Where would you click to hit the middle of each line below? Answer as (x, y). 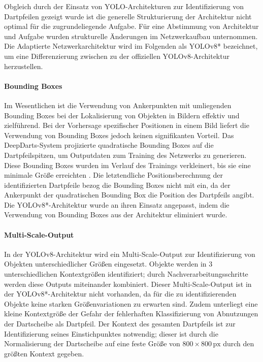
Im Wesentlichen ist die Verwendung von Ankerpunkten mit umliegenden (118, 105)
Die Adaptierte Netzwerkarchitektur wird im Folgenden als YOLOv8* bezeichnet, (131, 46)
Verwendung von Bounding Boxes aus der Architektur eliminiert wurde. (116, 215)
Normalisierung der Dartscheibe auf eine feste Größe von (92, 343)
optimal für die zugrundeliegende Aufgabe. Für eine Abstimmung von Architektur (131, 26)
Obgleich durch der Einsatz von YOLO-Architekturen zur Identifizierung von (124, 6)
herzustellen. (24, 66)
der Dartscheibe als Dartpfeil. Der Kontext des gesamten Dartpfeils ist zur (120, 324)
